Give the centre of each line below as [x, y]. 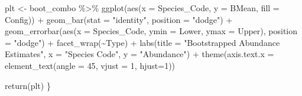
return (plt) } [28, 85]
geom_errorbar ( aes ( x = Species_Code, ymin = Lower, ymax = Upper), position [151, 31]
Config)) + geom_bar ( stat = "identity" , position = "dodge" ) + [119, 19]
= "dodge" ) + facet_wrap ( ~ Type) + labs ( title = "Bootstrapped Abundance [142, 42]
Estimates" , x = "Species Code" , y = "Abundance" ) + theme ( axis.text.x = [139, 54]
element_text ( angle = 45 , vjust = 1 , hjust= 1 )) [90, 65]
